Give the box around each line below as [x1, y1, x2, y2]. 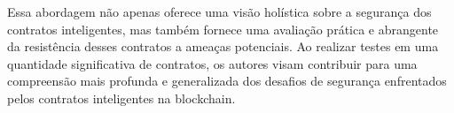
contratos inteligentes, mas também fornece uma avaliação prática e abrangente [7, 19, 439, 38]
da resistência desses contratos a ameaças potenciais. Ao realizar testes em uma [7, 37, 439, 56]
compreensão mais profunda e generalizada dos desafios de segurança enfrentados [7, 72, 447, 90]
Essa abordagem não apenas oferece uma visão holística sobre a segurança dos [7, 3, 432, 20]
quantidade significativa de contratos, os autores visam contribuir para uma [7, 54, 418, 72]
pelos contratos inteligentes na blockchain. [7, 88, 236, 107]
